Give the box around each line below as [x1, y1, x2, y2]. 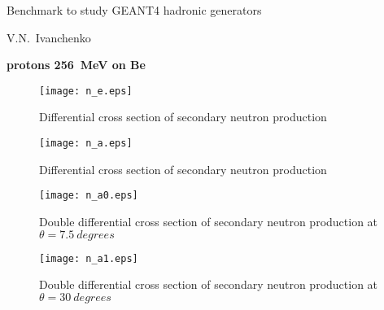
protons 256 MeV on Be [7, 56, 146, 73]
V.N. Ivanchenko [7, 28, 91, 46]
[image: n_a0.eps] [39, 190, 138, 202]
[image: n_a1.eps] [39, 252, 138, 264]
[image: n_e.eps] [39, 85, 133, 97]
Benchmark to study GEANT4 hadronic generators [7, 2, 262, 18]
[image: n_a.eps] [39, 138, 133, 150]
